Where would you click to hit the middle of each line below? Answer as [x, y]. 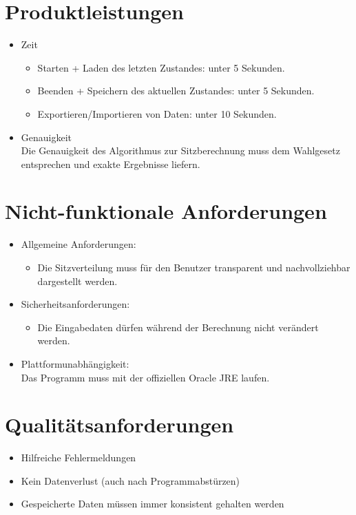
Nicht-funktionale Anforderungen [166, 211]
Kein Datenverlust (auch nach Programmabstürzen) [130, 480]
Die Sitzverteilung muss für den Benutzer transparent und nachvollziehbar [194, 267]
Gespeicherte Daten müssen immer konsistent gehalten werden [153, 504]
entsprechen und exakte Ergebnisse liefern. [111, 164]
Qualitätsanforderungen [119, 424]
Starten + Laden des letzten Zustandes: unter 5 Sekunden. [161, 67]
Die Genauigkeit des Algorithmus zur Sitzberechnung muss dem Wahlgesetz [180, 150]
